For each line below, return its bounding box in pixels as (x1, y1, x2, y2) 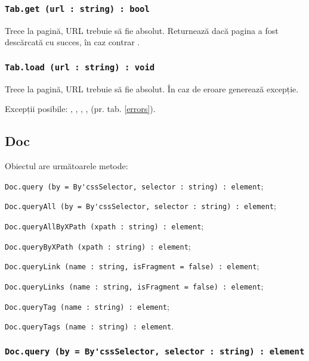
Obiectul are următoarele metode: (5, 160, 128, 172)
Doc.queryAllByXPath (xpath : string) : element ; (5, 220, 204, 232)
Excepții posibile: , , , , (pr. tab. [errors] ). (5, 102, 156, 115)
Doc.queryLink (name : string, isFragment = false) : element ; (5, 260, 259, 272)
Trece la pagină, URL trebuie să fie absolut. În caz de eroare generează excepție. (5, 82, 299, 95)
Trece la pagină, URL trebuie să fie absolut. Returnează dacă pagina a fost (5, 24, 279, 36)
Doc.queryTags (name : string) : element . (5, 320, 174, 332)
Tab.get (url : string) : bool (5, 4, 150, 14)
